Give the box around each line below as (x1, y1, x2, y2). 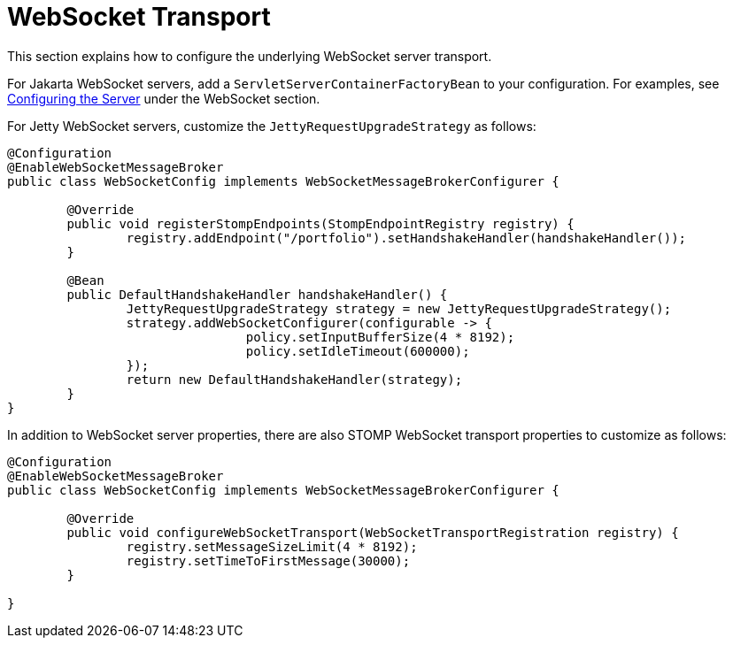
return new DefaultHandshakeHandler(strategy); (126, 372, 463, 387)
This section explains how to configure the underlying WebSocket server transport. (7, 48, 492, 64)
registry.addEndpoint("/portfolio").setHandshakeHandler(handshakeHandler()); (126, 230, 687, 245)
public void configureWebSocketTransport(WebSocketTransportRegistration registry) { (66, 525, 679, 540)
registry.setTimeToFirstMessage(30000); (126, 553, 411, 568)
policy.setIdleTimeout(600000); (245, 343, 470, 358)
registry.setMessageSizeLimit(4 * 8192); (126, 539, 418, 554)
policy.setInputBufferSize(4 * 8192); (245, 329, 515, 344)
